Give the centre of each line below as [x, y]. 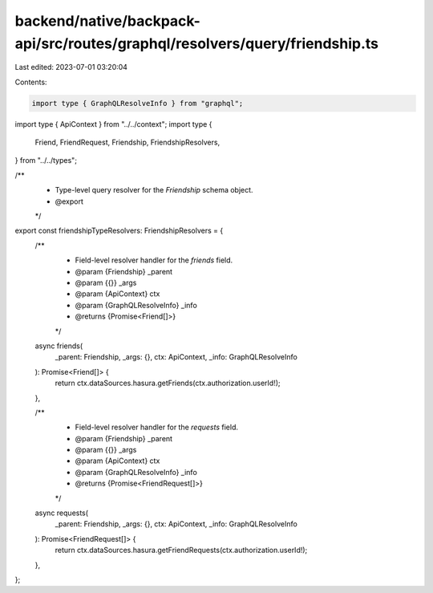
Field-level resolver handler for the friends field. [154, 260]
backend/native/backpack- [107, 21]
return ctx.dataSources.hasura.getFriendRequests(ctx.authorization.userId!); [181, 550]
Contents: [31, 82]
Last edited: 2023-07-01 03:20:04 [71, 67]
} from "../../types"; [46, 160]
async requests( [61, 513]
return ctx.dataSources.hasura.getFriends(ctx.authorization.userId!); [168, 383]
